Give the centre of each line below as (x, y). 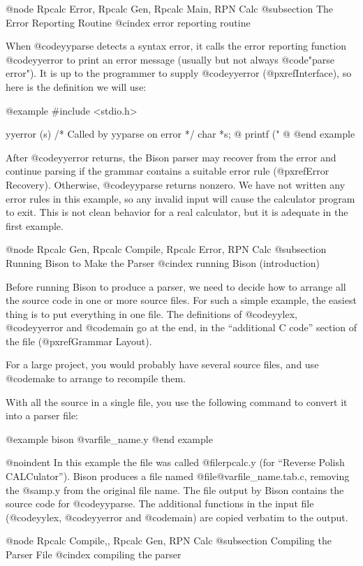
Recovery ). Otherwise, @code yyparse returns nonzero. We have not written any (176, 184)
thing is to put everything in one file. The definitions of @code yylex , (151, 313)
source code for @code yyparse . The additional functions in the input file (160, 503)
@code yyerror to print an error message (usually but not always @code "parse (170, 59)
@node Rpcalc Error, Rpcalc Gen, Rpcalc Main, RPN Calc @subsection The (169, 8)
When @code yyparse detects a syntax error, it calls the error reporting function (176, 46)
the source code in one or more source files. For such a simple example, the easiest (181, 300)
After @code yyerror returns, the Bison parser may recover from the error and (171, 157)
